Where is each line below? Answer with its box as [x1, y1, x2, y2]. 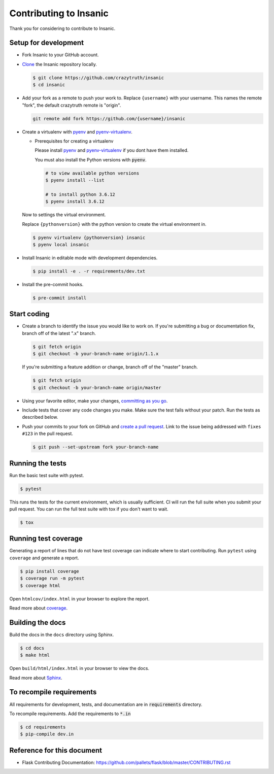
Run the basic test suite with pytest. [9, 472, 84, 478]
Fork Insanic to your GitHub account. [22, 52, 99, 58]
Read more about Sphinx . [9, 675, 63, 681]
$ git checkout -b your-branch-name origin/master [32, 385, 162, 390]
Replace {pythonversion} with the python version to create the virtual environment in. [22, 221, 207, 227]
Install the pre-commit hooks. [22, 281, 84, 287]
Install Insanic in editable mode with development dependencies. [22, 255, 158, 261]
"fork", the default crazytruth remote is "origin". [22, 102, 121, 108]
